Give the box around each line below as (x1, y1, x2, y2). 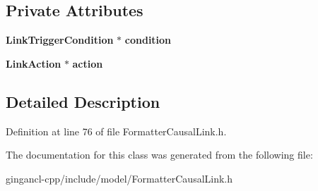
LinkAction (6, 56, 61, 70)
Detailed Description (6, 90, 160, 112)
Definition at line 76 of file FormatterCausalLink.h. (6, 123, 227, 138)
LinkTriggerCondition (6, 32, 114, 47)
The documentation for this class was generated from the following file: (6, 147, 313, 162)
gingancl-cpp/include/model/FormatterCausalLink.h (6, 171, 233, 185)
